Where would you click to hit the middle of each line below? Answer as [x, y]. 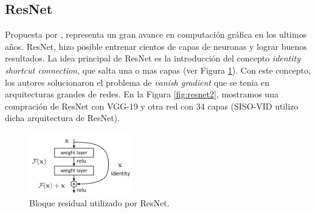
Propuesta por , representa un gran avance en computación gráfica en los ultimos [156, 34]
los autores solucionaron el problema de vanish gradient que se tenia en [137, 82]
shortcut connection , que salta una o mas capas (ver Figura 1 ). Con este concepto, [158, 70]
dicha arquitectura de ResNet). [62, 118]
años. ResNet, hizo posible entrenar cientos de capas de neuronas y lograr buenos [156, 46]
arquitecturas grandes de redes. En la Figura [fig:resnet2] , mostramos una [142, 94]
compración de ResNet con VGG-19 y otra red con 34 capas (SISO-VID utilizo [152, 106]
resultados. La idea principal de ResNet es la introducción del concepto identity [153, 58]
